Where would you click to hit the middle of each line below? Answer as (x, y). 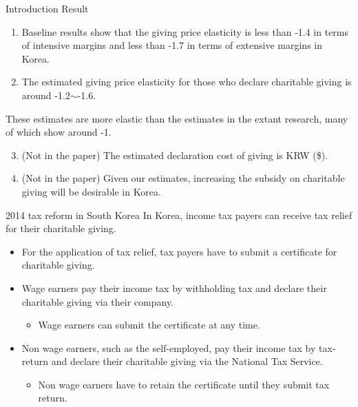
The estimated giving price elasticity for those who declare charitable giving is (187, 82)
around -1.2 (46, 95)
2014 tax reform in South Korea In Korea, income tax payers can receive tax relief (179, 215)
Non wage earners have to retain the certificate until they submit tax (184, 384)
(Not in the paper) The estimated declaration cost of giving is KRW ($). (175, 155)
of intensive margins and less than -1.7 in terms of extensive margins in (172, 45)
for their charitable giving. (61, 228)
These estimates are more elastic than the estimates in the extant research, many (177, 118)
